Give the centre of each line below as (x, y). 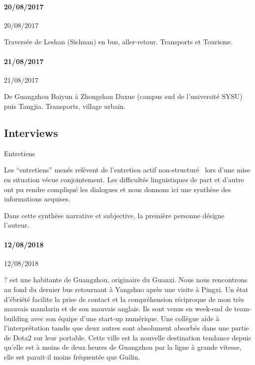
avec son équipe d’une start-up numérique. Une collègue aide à (125, 318)
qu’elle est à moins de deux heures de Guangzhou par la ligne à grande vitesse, (123, 347)
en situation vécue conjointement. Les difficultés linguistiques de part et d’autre (124, 179)
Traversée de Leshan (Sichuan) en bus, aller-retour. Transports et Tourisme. (118, 42)
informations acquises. (37, 199)
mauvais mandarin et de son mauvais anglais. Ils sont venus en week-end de (118, 309)
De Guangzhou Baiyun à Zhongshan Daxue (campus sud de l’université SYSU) (123, 96)
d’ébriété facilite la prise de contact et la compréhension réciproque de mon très (124, 299)
